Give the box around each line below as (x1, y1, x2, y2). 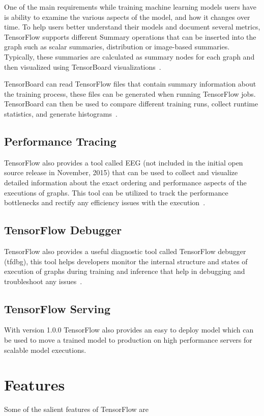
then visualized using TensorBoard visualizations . (4, 61, 161, 72)
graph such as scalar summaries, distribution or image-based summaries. (4, 41, 230, 52)
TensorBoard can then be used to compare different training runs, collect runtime (4, 98, 258, 109)
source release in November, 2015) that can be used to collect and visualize (4, 167, 238, 178)
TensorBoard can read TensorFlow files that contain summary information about (4, 78, 256, 89)
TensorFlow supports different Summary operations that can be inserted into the (4, 31, 256, 42)
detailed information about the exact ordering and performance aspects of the (4, 177, 247, 187)
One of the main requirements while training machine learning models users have (4, 2, 256, 12)
